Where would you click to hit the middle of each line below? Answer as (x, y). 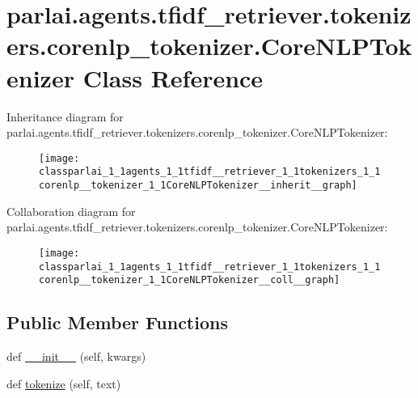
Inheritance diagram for (65, 116)
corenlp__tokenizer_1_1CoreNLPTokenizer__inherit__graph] (198, 185)
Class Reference (173, 77)
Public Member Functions (117, 322)
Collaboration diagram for (71, 211)
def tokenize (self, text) (64, 383)
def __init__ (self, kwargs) (76, 356)
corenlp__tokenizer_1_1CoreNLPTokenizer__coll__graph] (190, 280)
